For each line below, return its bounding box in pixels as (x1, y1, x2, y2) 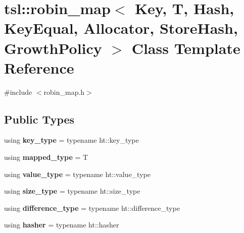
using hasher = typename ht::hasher (4, 219, 119, 230)
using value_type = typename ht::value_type (4, 168, 151, 179)
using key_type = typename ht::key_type (4, 135, 139, 145)
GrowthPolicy (4, 37, 102, 58)
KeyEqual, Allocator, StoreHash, (4, 18, 238, 38)
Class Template (131, 37, 240, 58)
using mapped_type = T (4, 152, 88, 162)
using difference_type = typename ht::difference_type (4, 202, 180, 213)
